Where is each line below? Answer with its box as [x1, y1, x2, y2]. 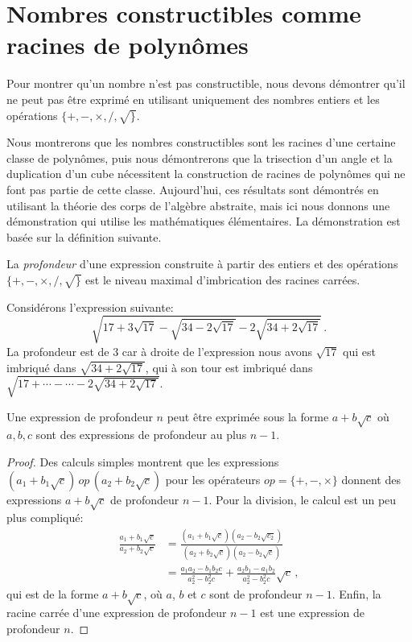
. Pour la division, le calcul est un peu [208, 491, 397, 507]
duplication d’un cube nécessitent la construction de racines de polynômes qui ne [6, 165, 406, 182]
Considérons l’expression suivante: [6, 298, 174, 315]
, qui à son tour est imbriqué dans [145, 358, 313, 375]
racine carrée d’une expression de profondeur [6, 604, 227, 621]
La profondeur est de [6, 342, 109, 359]
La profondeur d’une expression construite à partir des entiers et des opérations [6, 255, 398, 272]
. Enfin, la [332, 586, 381, 603]
